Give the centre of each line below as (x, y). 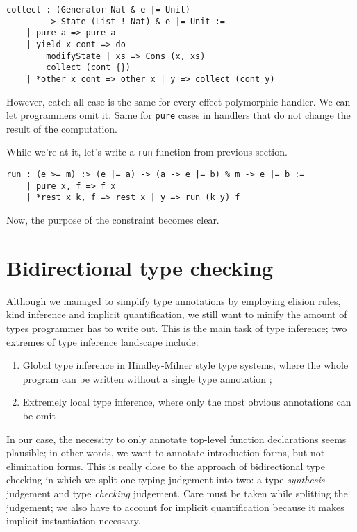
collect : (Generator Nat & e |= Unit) (98, 10)
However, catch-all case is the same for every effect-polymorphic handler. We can (178, 101)
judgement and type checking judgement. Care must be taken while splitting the (177, 493)
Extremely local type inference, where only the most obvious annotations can (187, 402)
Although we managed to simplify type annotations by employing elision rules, (174, 300)
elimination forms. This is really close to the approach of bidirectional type (166, 466)
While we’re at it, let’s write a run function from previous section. (147, 152)
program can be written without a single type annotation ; (147, 378)
